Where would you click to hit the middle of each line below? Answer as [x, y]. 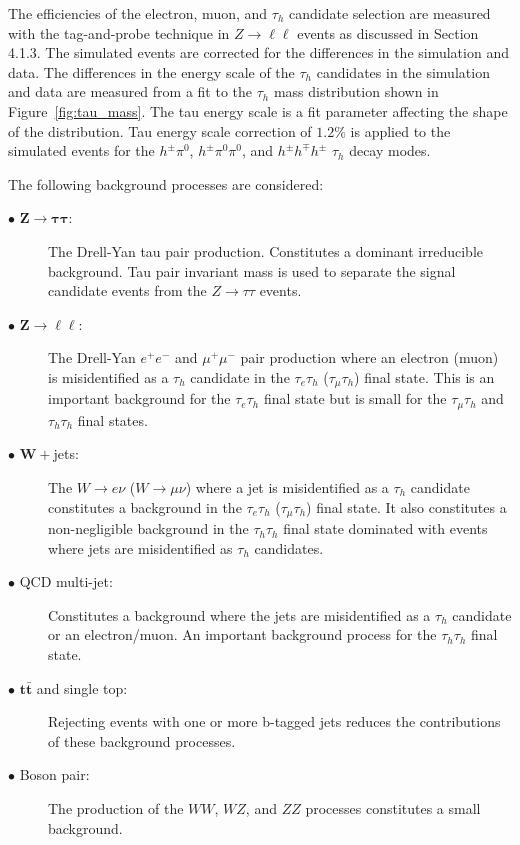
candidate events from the [127, 290]
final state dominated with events [385, 528]
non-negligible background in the [148, 528]
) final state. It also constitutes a [406, 506]
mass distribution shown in [356, 91]
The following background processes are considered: [166, 183]
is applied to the [400, 130]
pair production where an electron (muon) [369, 357]
